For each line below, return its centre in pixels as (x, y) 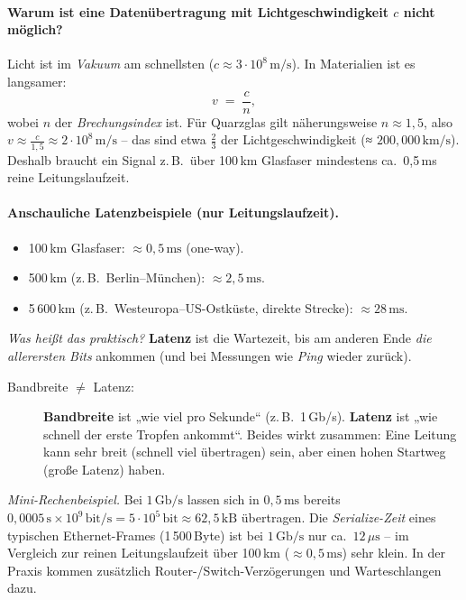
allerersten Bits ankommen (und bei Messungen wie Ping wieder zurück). (210, 355)
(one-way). (215, 247)
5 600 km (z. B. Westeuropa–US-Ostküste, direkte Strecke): (191, 307)
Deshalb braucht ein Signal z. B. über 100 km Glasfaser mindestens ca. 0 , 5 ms (222, 159)
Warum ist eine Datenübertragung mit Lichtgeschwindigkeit (198, 11)
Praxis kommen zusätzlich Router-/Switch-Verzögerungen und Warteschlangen (224, 570)
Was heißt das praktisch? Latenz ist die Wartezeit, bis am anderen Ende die (219, 338)
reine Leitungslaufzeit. (69, 177)
